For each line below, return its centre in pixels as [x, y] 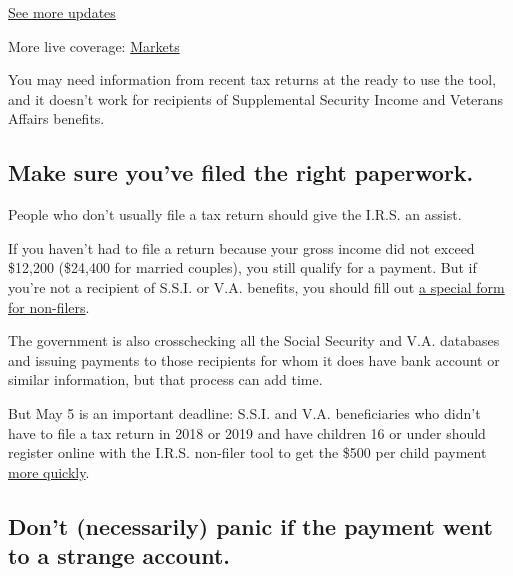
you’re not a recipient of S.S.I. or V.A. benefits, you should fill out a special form [256, 286]
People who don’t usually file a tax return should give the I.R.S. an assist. [235, 214]
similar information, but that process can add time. [165, 379]
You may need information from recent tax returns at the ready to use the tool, [252, 79]
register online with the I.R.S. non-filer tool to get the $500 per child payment [247, 452]
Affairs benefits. [56, 118]
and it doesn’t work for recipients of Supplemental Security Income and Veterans [256, 98]
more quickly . [49, 471]
